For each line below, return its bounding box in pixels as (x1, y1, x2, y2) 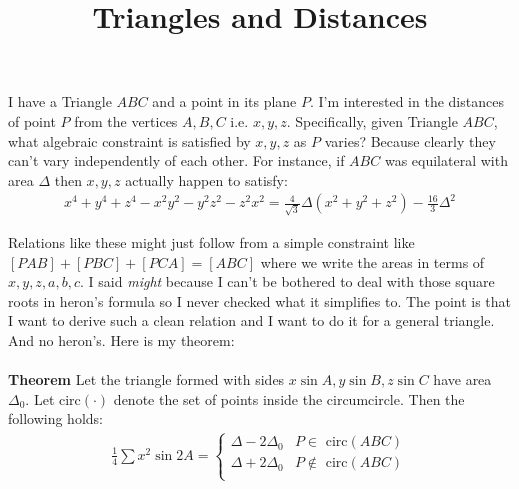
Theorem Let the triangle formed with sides (8, 369, 285, 390)
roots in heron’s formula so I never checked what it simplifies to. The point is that (8, 290, 512, 311)
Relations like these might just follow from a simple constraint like (8, 232, 415, 253)
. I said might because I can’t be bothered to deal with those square (80, 271, 495, 292)
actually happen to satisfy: (125, 169, 288, 190)
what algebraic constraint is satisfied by (8, 130, 251, 151)
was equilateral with (384, 150, 508, 171)
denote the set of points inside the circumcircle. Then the (113, 388, 465, 409)
